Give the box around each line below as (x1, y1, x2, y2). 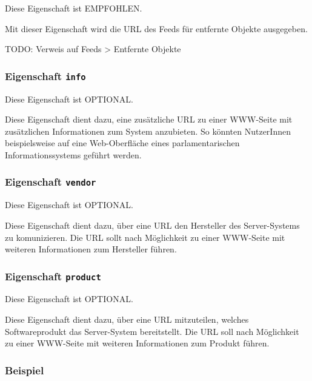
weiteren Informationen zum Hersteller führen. (5, 243, 177, 255)
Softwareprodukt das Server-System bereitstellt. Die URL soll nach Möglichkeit (5, 325, 299, 337)
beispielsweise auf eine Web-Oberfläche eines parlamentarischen (5, 137, 240, 149)
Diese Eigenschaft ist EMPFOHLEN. (5, 2, 142, 14)
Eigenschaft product (5, 268, 101, 283)
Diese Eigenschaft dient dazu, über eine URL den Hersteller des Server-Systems (5, 218, 300, 231)
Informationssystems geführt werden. (5, 148, 142, 161)
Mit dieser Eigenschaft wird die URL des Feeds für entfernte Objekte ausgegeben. (5, 22, 308, 35)
